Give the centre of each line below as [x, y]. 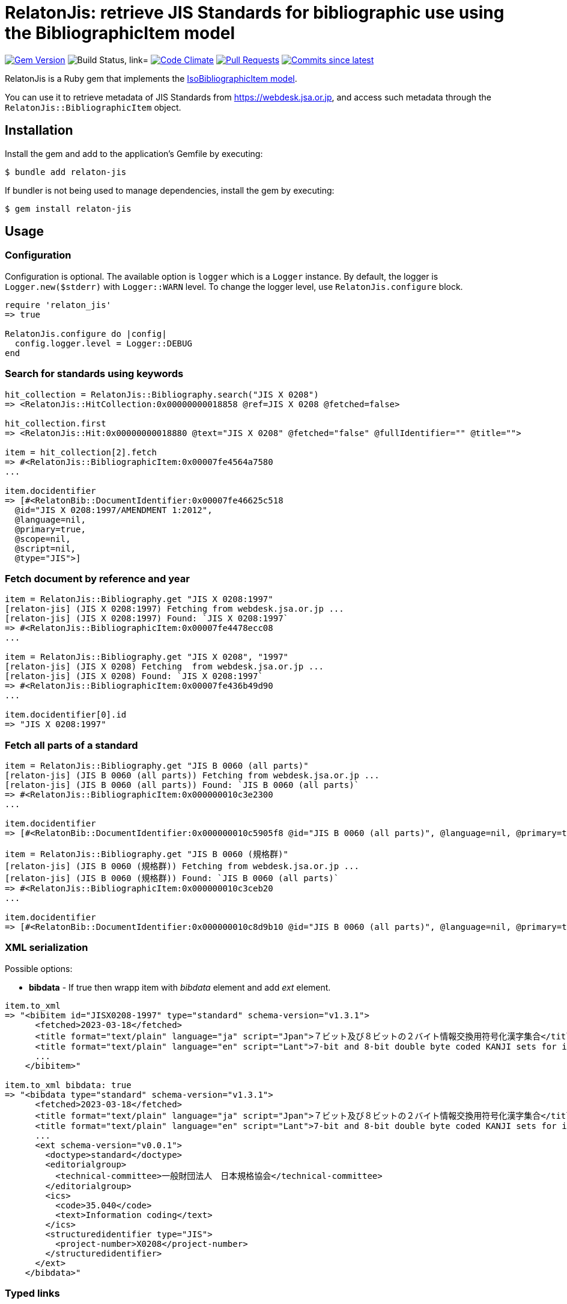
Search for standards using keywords [94, 374]
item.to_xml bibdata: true [68, 1085]
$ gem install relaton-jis [68, 208]
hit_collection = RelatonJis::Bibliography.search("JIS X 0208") [162, 394]
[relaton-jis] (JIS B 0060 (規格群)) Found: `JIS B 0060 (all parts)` [172, 878]
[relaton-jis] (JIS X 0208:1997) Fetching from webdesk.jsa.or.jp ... [174, 609]
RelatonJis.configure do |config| [86, 334]
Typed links [32, 1293]
